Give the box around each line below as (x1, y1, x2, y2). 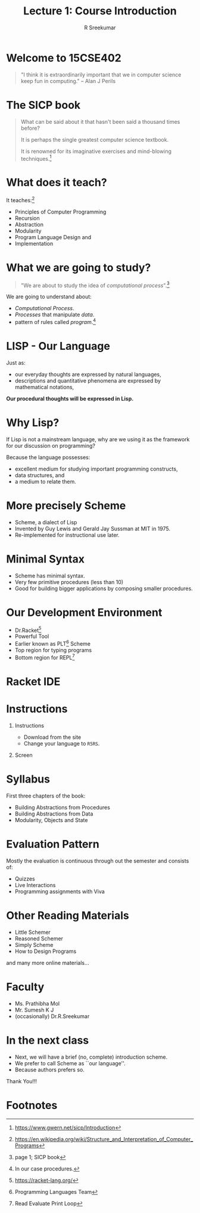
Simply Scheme (14, 941, 54, 948)
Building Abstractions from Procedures (14, 803, 110, 811)
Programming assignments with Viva (14, 888, 105, 895)
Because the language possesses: (6, 454, 90, 461)
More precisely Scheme (6, 499, 126, 512)
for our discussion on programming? (6, 442, 95, 449)
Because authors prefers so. (14, 1066, 85, 1073)
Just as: (6, 359, 26, 366)
